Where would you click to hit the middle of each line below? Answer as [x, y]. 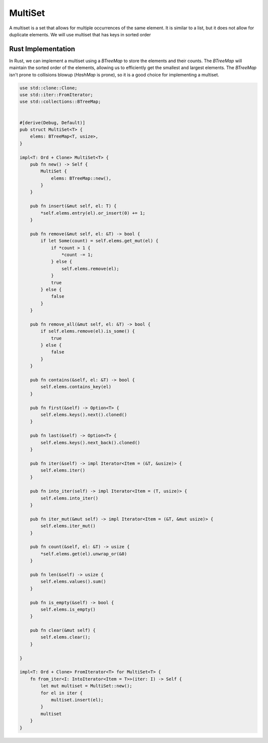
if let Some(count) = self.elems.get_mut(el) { [100, 241]
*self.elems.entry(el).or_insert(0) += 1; [93, 213]
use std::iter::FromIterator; [56, 95]
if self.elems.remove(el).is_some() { [88, 331]
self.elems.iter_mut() [68, 526]
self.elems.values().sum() [73, 582]
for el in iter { [62, 693]
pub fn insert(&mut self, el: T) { [73, 206]
